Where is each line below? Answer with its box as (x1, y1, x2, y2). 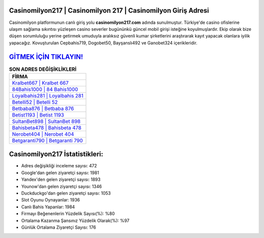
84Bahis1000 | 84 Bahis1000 (12, 86, 78, 93)
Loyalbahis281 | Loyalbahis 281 (12, 92, 84, 99)
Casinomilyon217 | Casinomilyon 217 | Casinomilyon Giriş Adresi (9, 6, 209, 15)
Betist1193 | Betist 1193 (12, 111, 65, 118)
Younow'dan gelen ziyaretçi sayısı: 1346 (21, 183, 102, 189)
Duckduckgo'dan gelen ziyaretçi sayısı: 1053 (21, 190, 111, 196)
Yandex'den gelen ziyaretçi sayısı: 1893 (21, 177, 101, 182)
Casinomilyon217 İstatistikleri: (9, 150, 104, 159)
